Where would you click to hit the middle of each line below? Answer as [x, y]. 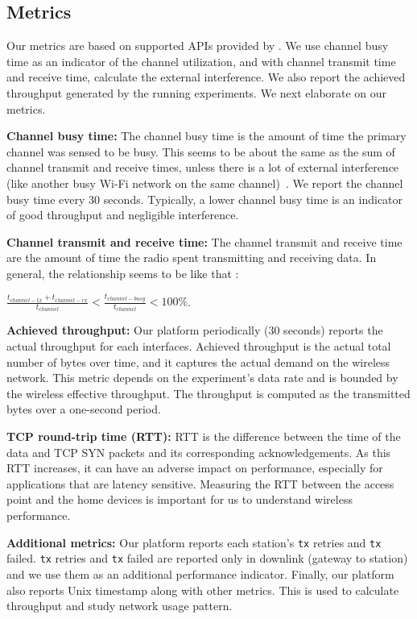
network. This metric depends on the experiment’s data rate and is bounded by [202, 378]
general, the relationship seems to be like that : [123, 273]
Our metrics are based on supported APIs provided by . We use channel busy [198, 46]
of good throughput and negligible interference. [123, 215]
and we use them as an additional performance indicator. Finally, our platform [200, 573]
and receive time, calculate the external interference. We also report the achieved [206, 77]
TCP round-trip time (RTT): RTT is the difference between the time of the [204, 436]
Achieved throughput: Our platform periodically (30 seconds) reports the [195, 330]
